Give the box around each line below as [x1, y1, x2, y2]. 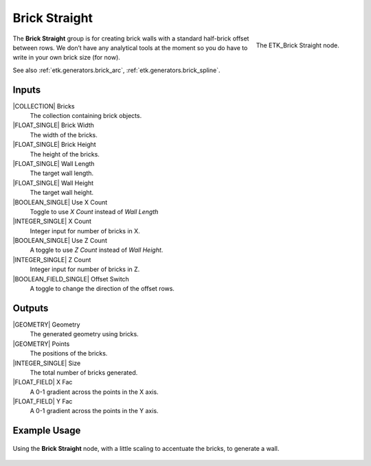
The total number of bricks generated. [30, 368, 138, 377]
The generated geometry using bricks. [30, 330, 139, 338]
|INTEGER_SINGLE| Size [12, 359, 81, 367]
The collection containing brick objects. [30, 112, 142, 120]
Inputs [12, 84, 41, 95]
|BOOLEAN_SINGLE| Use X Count [12, 198, 108, 206]
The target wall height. [30, 189, 94, 197]
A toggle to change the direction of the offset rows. [30, 285, 175, 293]
